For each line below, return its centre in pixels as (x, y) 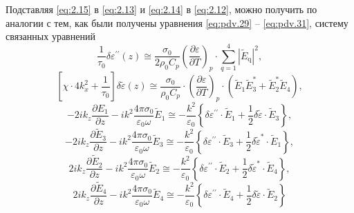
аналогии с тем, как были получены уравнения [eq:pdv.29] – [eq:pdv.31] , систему (177, 22)
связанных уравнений (50, 36)
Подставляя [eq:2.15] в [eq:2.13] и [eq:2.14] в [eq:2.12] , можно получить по (161, 9)
